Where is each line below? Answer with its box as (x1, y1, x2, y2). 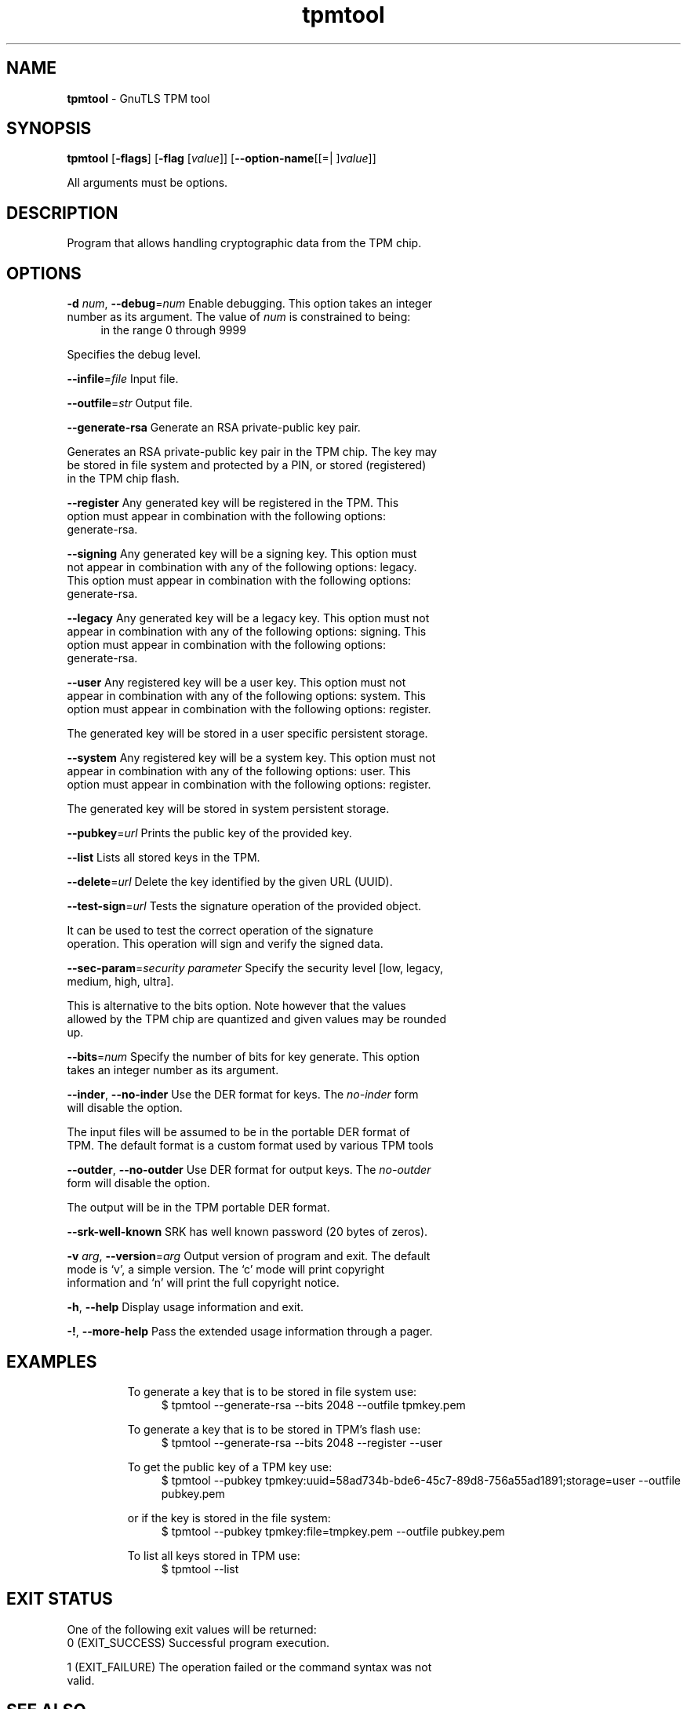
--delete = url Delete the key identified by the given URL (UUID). (67, 875, 393, 889)
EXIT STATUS (6, 1589, 113, 1609)
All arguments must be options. (67, 176, 228, 190)
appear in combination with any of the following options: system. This (67, 689, 426, 703)
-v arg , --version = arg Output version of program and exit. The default (67, 1249, 431, 1263)
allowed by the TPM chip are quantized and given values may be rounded (67, 1012, 447, 1026)
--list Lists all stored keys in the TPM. (67, 851, 260, 865)
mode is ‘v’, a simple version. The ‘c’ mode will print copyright (67, 1263, 385, 1277)
